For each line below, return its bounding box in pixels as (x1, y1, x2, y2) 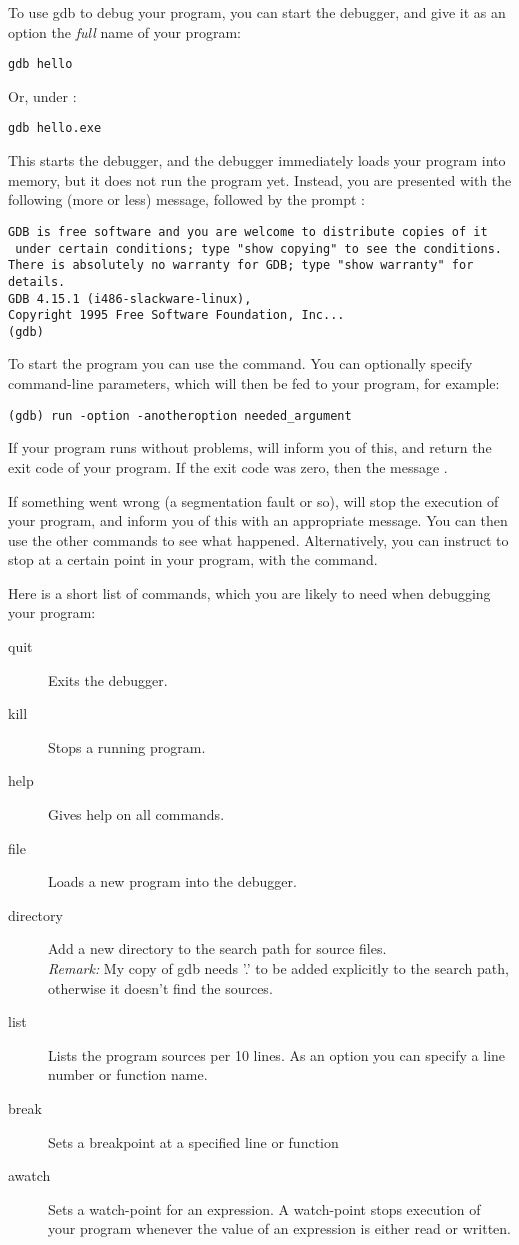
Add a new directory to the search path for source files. (48, 938, 387, 959)
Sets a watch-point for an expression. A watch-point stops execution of (48, 1198, 481, 1219)
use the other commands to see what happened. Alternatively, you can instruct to (8, 529, 509, 550)
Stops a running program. (48, 736, 206, 757)
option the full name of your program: (8, 21, 241, 42)
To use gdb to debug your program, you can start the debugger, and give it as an (8, 2, 506, 22)
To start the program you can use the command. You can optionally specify (8, 353, 473, 374)
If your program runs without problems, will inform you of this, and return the (8, 437, 492, 458)
